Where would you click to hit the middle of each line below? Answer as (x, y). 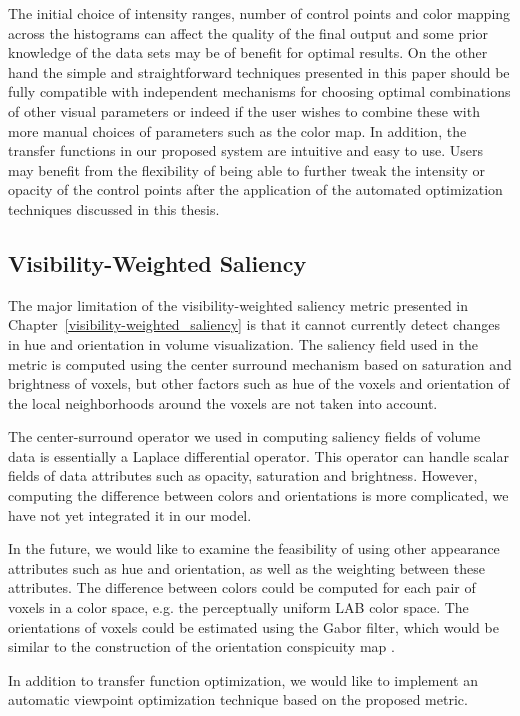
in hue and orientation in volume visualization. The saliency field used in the (243, 343)
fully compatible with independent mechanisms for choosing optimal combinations (259, 91)
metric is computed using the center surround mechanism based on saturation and (260, 363)
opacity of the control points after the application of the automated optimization (255, 189)
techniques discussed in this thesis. (114, 208)
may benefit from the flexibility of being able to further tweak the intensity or (247, 169)
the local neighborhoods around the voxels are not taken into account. (223, 402)
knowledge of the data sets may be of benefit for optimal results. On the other (248, 52)
